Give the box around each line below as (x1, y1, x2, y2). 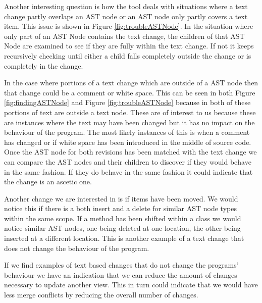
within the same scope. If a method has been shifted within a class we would (4, 213, 241, 223)
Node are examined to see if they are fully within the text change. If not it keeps (4, 40, 254, 51)
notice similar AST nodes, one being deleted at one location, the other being (4, 223, 241, 233)
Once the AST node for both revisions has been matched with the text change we (4, 146, 257, 157)
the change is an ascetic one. (4, 176, 92, 187)
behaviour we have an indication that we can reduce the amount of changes (4, 269, 237, 280)
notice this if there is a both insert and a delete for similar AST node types (4, 203, 237, 214)
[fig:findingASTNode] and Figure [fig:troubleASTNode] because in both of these (4, 97, 251, 108)
